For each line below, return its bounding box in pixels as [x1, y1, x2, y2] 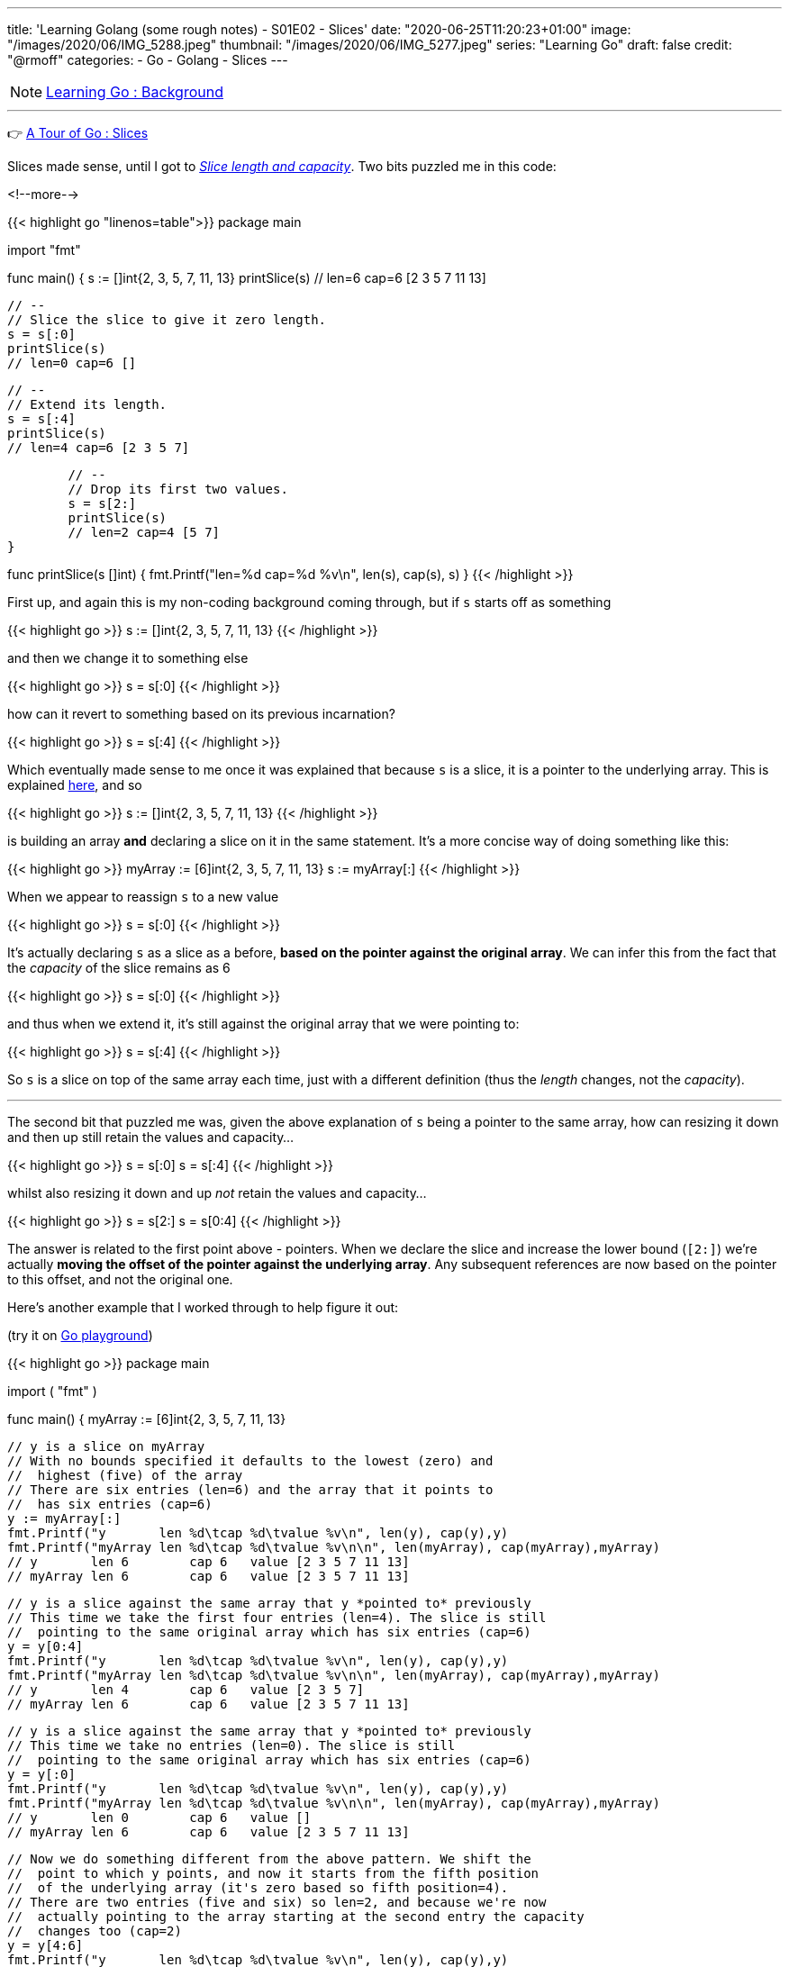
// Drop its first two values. [68, 482, 288, 496]
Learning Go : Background [46, 83, 223, 101]
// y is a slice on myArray [7, 1439, 205, 1454]
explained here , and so [7, 777, 142, 793]
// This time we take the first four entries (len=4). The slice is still [7, 1610, 547, 1625]
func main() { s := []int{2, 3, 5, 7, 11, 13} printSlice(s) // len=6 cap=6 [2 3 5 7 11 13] [7, 270, 486, 286]
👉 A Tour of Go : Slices [7, 125, 149, 140]
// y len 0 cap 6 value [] [7, 1810, 312, 1825]
